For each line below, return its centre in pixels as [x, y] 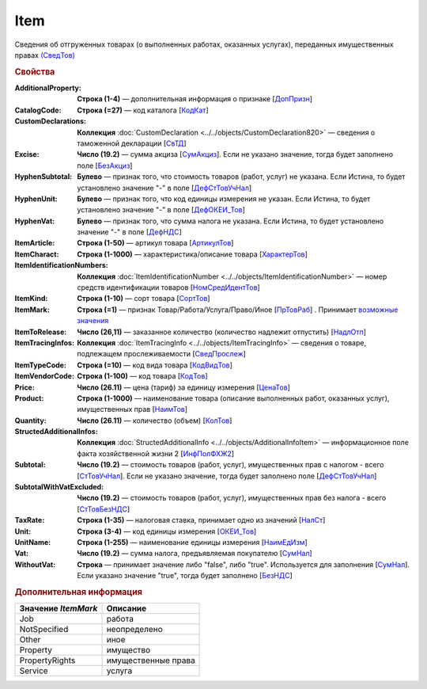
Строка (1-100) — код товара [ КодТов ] [143, 376]
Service [34, 671]
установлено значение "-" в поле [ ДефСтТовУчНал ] [164, 188]
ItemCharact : [37, 254]
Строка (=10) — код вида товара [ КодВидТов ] [155, 365]
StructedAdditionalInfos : [56, 432]
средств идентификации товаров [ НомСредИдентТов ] [168, 287]
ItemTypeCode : [41, 365]
